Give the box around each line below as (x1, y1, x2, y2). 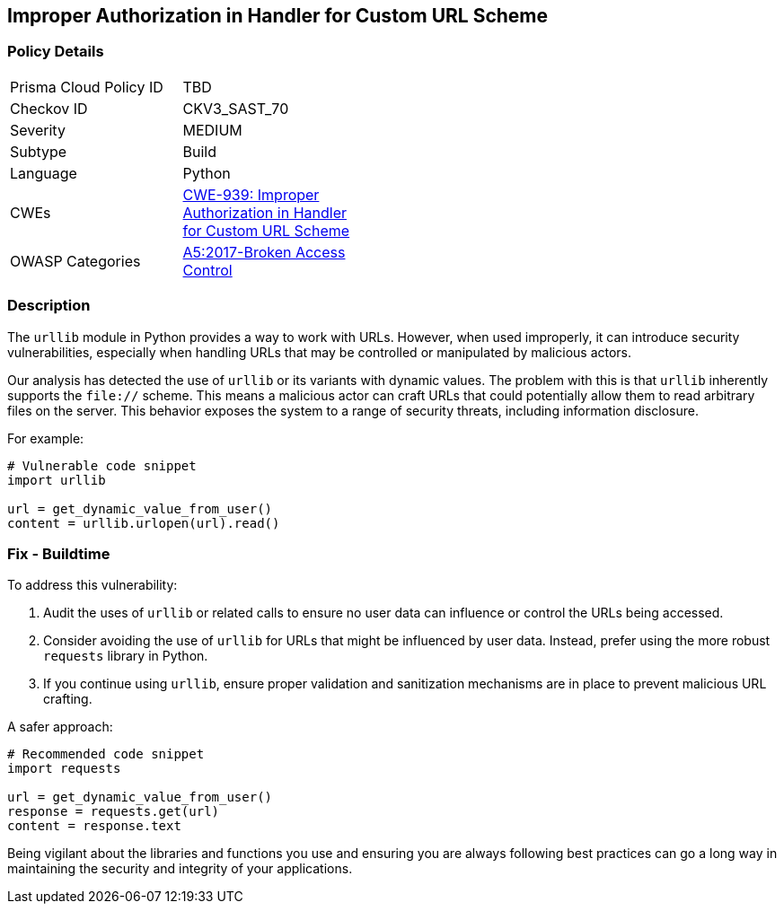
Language (10, 163, 77, 182)
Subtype (10, 142, 67, 161)
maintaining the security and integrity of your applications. (7, 861, 353, 877)
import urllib (7, 472, 106, 487)
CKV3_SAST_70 (182, 99, 289, 118)
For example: (7, 430, 84, 446)
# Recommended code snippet (7, 747, 205, 762)
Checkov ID (10, 99, 88, 118)
